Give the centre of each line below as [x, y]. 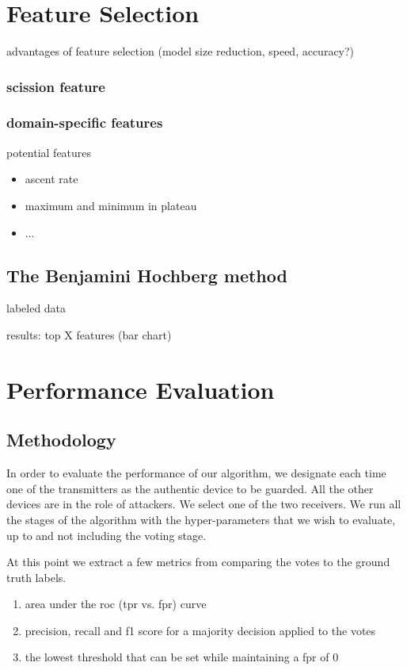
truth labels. [36, 577]
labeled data [36, 308]
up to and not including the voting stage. [107, 535]
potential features [49, 152]
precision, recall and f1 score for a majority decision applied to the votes [200, 630]
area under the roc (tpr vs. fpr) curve [116, 604]
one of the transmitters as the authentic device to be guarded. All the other [190, 488]
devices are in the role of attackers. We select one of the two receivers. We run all [204, 504]
